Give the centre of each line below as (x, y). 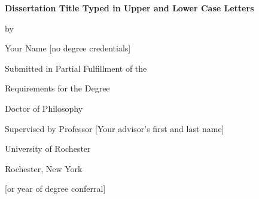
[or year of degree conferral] (55, 189)
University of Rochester (48, 149)
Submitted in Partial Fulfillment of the (76, 68)
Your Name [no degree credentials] (68, 48)
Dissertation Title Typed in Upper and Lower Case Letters (129, 8)
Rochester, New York (44, 168)
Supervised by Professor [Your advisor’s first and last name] (115, 128)
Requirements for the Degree (57, 88)
